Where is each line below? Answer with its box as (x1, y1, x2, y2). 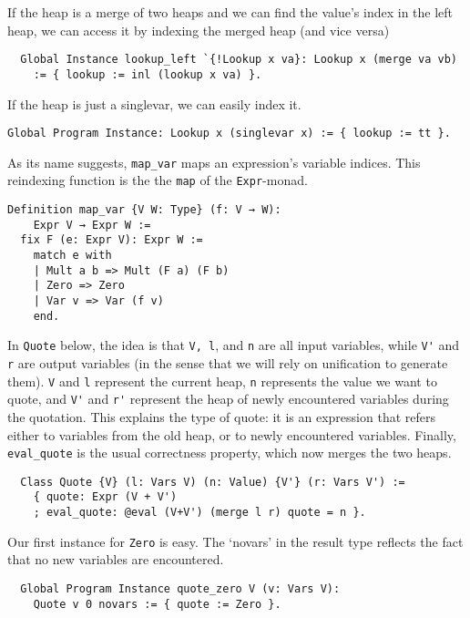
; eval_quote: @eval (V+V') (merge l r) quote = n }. (33, 506, 366, 520)
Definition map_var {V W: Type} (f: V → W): (7, 203, 281, 217)
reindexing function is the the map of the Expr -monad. (7, 170, 308, 190)
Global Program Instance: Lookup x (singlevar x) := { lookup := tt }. (7, 127, 451, 140)
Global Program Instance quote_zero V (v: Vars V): (20, 582, 341, 595)
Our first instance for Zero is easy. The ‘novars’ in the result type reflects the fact (7, 531, 464, 551)
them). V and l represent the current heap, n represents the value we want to (7, 371, 437, 390)
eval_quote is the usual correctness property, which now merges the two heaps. (7, 443, 452, 462)
